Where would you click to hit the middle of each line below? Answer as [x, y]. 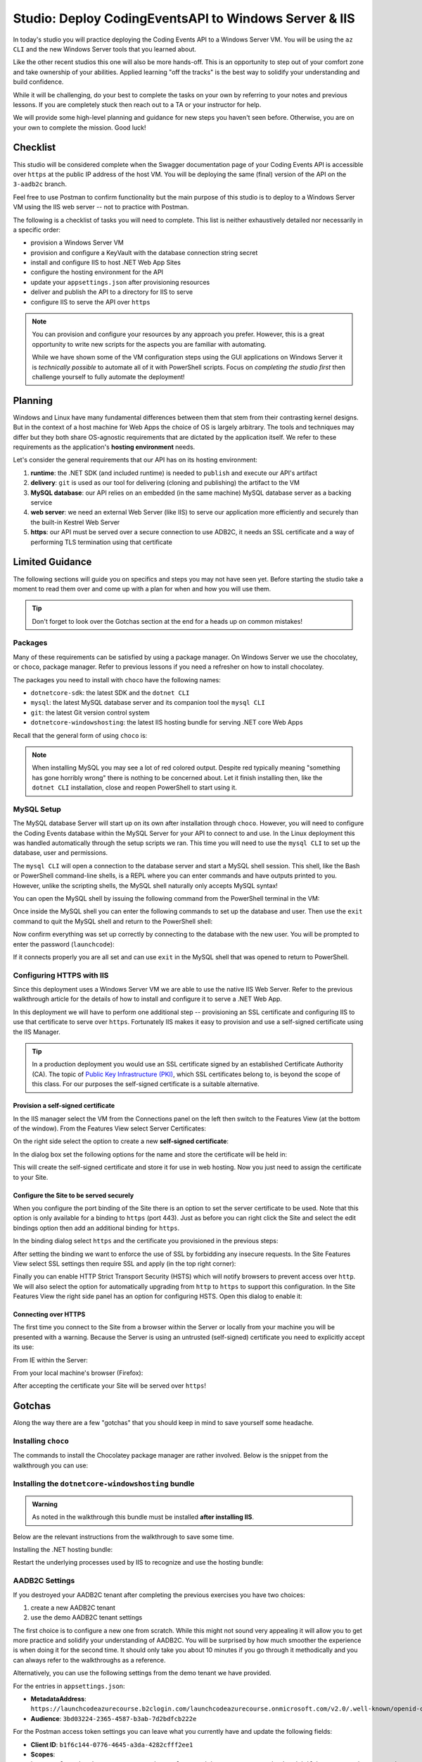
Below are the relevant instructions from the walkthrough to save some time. [123, 1536]
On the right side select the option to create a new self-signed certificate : [121, 1141]
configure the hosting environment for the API [97, 272]
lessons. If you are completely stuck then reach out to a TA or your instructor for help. [137, 104]
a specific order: [37, 230]
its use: [24, 1347]
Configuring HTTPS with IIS [61, 975]
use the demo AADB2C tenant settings [87, 1618]
